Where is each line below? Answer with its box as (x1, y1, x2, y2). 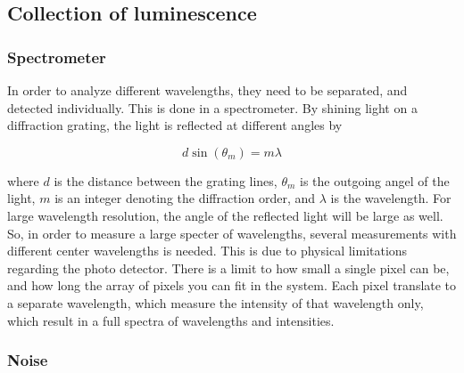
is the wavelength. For (330, 189, 452, 207)
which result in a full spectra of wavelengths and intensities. (7, 311, 335, 329)
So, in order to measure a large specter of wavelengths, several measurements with (7, 223, 457, 242)
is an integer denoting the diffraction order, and (54, 189, 316, 207)
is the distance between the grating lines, (54, 171, 278, 190)
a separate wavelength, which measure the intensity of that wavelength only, (7, 293, 424, 312)
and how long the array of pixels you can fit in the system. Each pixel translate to (7, 276, 457, 295)
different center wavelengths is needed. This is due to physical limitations (7, 241, 408, 260)
